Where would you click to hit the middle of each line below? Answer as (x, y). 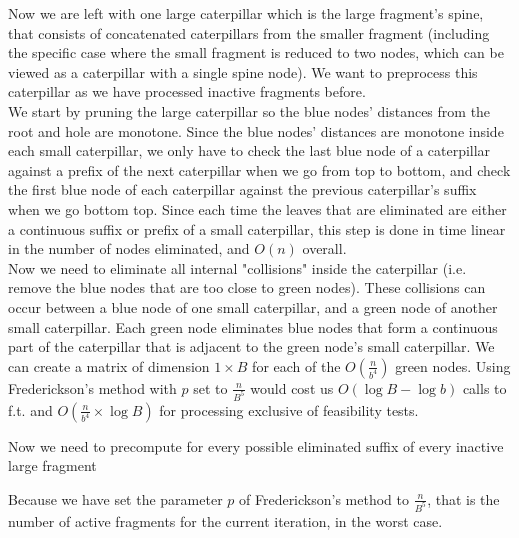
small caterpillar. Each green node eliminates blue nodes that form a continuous (253, 326)
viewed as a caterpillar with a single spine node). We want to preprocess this (243, 71)
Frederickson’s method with (92, 387)
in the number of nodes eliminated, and (129, 248)
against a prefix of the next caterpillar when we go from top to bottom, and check (259, 169)
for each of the (296, 365)
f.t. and (30, 409)
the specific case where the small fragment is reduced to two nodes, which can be (256, 52)
